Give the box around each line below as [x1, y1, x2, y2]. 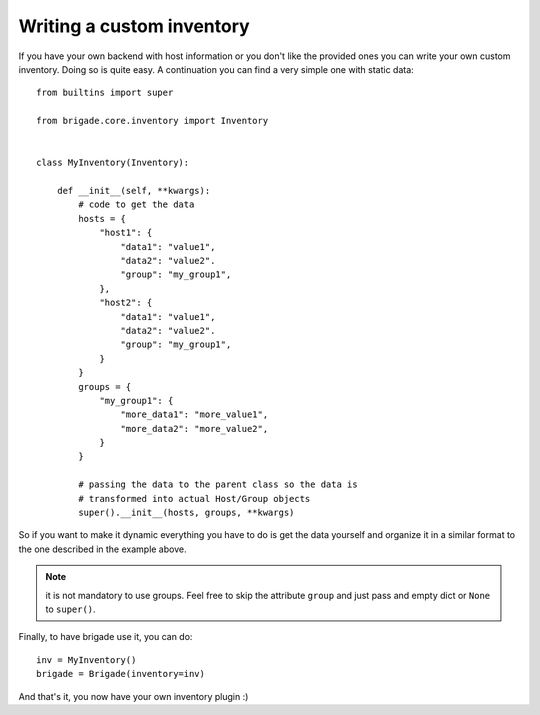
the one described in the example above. [18, 543, 187, 555]
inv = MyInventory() [36, 654, 137, 665]
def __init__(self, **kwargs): [56, 185, 211, 197]
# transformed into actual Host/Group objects [78, 493, 311, 504]
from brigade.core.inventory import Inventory [36, 115, 269, 127]
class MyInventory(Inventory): [36, 157, 190, 169]
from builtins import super [36, 87, 174, 99]
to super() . [45, 603, 96, 615]
